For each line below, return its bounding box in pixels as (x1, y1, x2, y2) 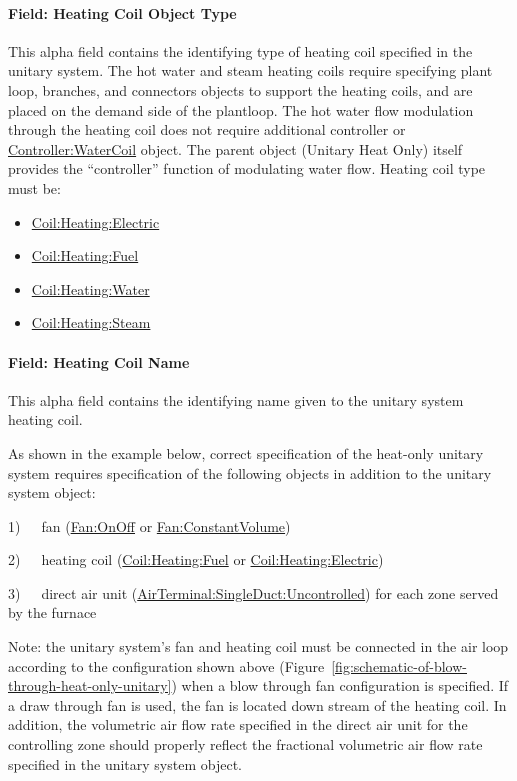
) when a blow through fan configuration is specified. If (171, 675, 509, 696)
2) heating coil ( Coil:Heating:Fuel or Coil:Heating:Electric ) (8, 549, 384, 570)
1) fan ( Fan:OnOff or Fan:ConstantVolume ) (8, 515, 291, 536)
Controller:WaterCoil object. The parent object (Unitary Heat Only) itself (8, 138, 463, 159)
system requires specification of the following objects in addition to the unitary (8, 462, 492, 483)
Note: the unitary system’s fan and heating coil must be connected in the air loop (8, 636, 509, 657)
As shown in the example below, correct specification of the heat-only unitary (8, 442, 484, 463)
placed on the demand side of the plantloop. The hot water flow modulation (8, 99, 474, 120)
